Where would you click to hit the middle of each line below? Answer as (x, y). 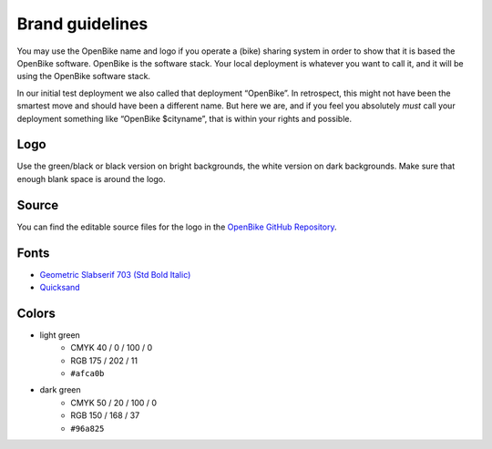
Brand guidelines (82, 24)
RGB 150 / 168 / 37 (105, 415)
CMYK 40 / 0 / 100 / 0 (112, 348)
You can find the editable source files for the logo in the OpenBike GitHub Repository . (177, 227)
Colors (36, 313)
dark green (60, 390)
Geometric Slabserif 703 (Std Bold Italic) (115, 274)
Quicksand (60, 287)
